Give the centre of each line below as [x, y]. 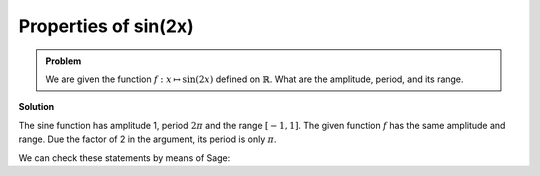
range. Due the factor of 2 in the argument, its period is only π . [147, 139]
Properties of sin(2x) [106, 26]
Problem [63, 61]
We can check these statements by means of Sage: [124, 157]
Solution [36, 107]
